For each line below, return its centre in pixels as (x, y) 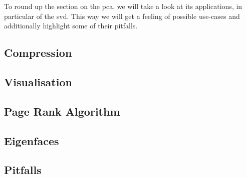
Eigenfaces (32, 140)
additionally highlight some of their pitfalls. (71, 26)
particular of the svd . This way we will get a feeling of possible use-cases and (122, 16)
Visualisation (38, 82)
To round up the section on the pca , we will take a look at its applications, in (123, 6)
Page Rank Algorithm (62, 111)
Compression (38, 53)
